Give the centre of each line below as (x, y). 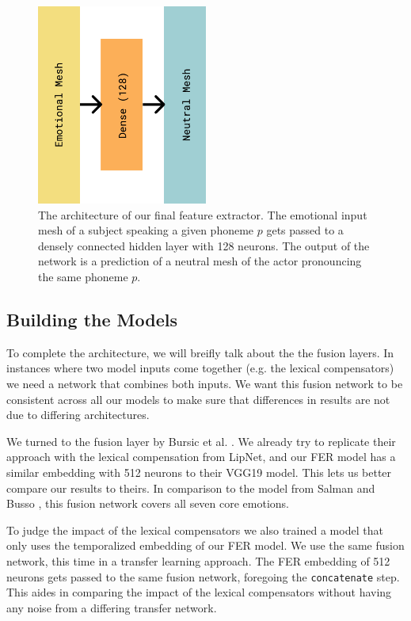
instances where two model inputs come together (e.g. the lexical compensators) (200, 368)
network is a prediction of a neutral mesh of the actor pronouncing (200, 261)
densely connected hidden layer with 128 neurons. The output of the (204, 245)
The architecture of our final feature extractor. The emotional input (203, 214)
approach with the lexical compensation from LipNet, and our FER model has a (201, 457)
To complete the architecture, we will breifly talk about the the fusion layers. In (200, 352)
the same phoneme (83, 277)
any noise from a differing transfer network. (112, 607)
